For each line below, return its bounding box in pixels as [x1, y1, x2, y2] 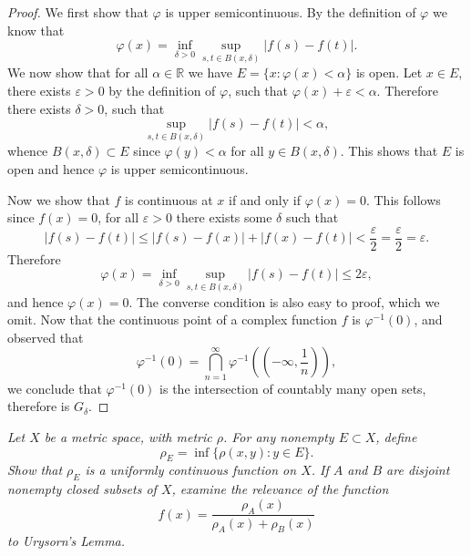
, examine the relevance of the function [171, 479, 389, 499]
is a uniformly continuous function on [85, 460, 297, 479]
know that [7, 20, 65, 39]
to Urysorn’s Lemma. [7, 531, 126, 551]
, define [375, 427, 417, 446]
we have [188, 63, 233, 82]
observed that [7, 327, 84, 346]
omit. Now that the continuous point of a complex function [7, 310, 338, 329]
